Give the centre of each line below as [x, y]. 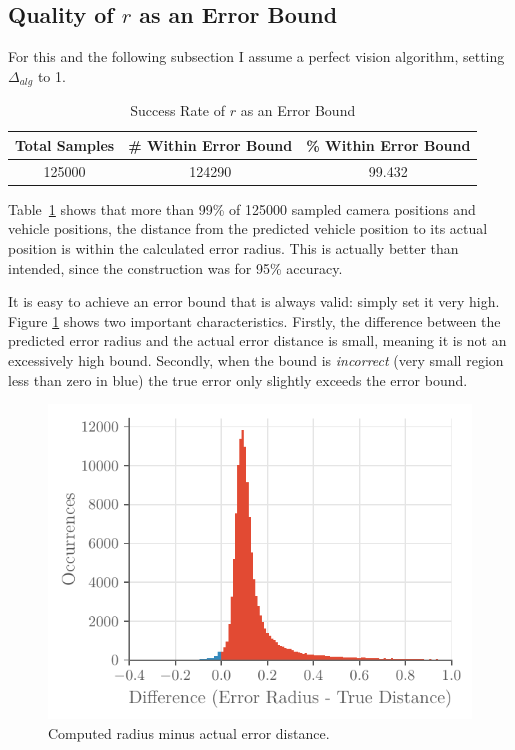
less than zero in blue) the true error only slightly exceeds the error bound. [238, 379]
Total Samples [65, 144]
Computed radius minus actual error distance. [189, 733]
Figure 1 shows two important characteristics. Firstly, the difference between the [254, 320]
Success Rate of [177, 110]
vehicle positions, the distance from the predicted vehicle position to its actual [248, 228]
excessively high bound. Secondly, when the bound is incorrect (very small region [256, 359]
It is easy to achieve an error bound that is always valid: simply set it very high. [254, 301]
